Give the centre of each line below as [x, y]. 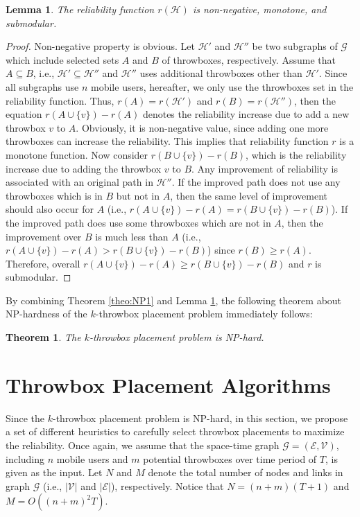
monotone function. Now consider [77, 154]
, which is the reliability [296, 154]
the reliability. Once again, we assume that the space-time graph [143, 445]
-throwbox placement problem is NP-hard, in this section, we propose [200, 418]
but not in [138, 195]
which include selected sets [62, 59]
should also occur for [50, 209]
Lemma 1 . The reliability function [80, 9]
